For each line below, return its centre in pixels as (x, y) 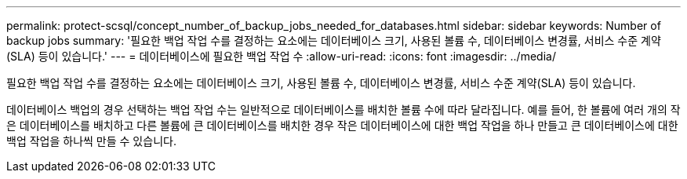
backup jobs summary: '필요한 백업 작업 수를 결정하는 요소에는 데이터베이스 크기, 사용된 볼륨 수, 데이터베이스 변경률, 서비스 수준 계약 (334, 40)
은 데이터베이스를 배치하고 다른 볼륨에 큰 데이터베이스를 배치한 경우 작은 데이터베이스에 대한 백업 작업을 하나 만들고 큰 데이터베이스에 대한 (342, 125)
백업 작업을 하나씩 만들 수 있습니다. (91, 141)
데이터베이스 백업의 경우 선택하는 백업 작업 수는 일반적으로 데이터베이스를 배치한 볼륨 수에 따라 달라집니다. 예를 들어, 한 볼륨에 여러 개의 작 (343, 110)
